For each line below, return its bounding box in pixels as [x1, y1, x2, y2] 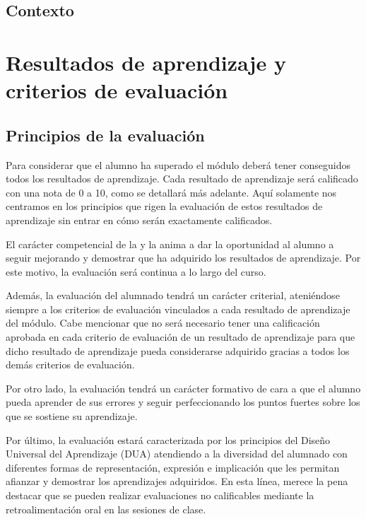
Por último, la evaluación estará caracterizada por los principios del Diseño [6, 432, 331, 447]
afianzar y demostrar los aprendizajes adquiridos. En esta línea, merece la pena [6, 474, 348, 489]
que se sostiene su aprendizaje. [6, 409, 138, 424]
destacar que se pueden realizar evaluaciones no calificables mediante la [6, 488, 314, 503]
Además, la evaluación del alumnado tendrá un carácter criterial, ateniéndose [6, 288, 340, 303]
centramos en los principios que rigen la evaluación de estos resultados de [6, 199, 323, 214]
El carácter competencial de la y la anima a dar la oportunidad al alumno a [6, 236, 334, 251]
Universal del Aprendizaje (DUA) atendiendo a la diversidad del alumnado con [6, 446, 348, 461]
